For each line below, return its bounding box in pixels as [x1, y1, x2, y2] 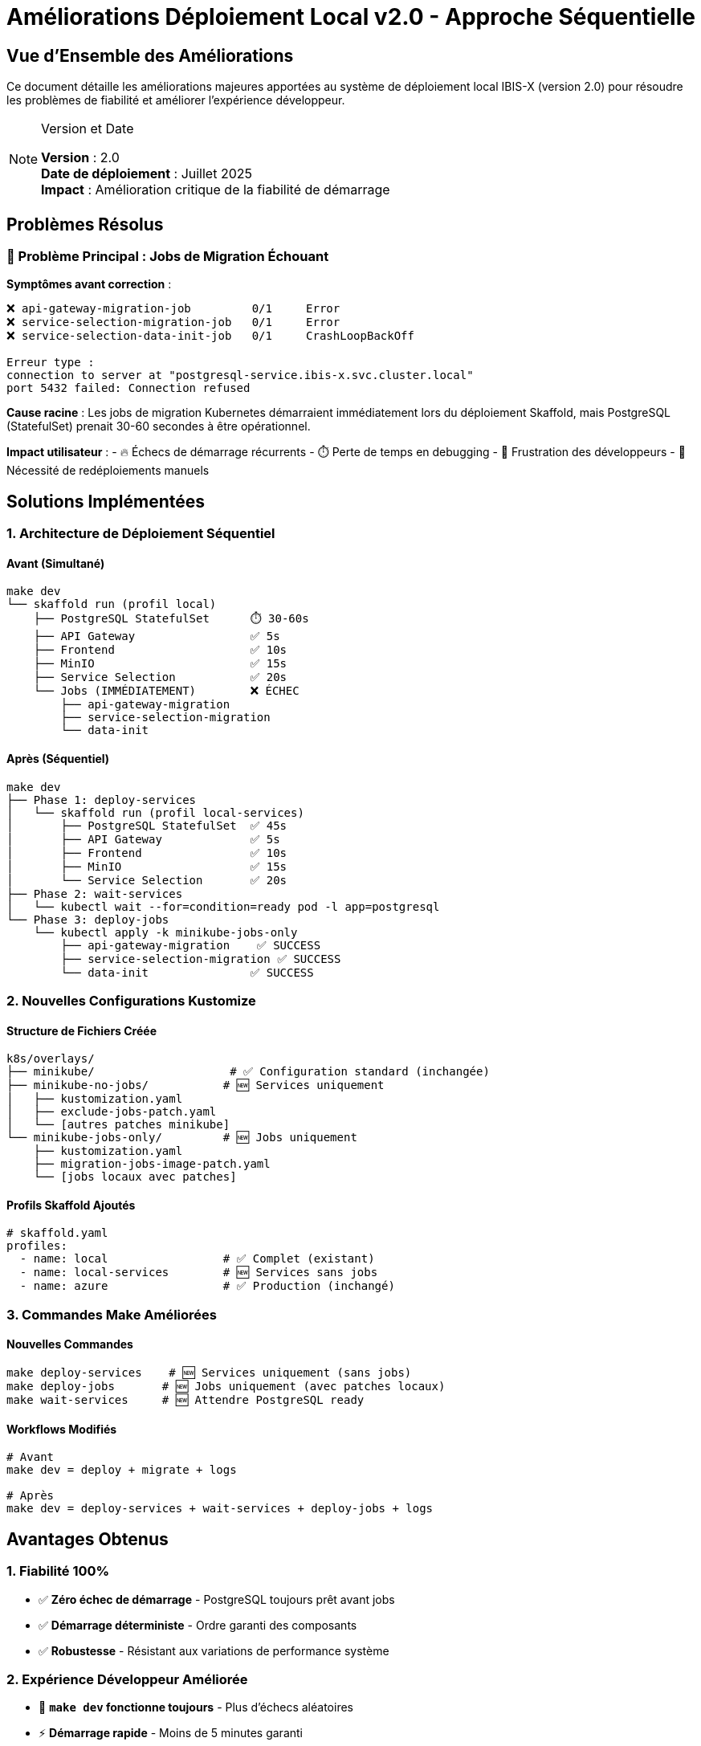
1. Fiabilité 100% [6, 1563, 110, 1580]
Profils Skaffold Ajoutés [6, 1197, 136, 1212]
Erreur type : [6, 356, 95, 369]
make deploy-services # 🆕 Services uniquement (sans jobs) [6, 1366, 412, 1380]
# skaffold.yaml [6, 1226, 108, 1240]
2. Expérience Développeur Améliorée [6, 1671, 248, 1687]
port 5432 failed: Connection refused [6, 381, 251, 395]
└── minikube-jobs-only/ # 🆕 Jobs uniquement [6, 1131, 357, 1144]
